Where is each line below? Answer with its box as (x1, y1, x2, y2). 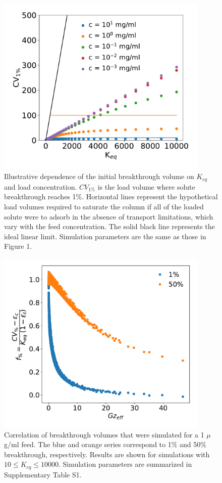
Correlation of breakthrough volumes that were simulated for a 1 (4, 429, 204, 440)
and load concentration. (4, 181, 77, 192)
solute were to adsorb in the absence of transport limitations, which (4, 211, 213, 222)
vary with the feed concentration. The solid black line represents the (4, 221, 215, 232)
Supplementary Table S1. (4, 469, 82, 479)
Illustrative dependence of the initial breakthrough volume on (4, 171, 194, 182)
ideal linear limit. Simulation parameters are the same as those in (4, 231, 206, 241)
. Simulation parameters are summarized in (58, 459, 192, 469)
